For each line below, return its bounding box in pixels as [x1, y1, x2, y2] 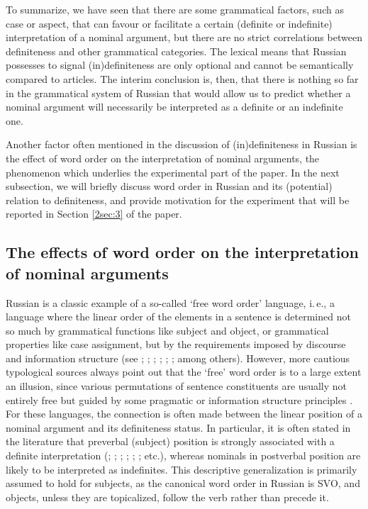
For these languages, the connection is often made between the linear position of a [6, 406, 363, 421]
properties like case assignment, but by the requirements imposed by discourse [6, 337, 346, 352]
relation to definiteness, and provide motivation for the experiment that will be [6, 192, 350, 207]
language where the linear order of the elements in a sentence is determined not [6, 309, 351, 324]
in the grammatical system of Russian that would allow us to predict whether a [6, 85, 351, 100]
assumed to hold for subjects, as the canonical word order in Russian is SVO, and [6, 476, 360, 491]
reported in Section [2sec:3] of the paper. [6, 206, 182, 221]
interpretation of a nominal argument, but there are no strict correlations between [6, 30, 362, 45]
